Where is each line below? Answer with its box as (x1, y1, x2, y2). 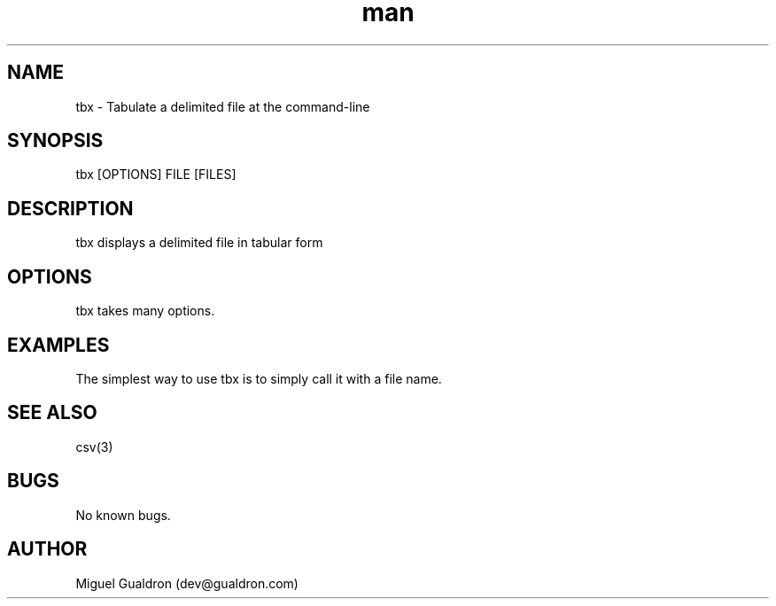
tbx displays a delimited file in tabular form (75, 235, 323, 251)
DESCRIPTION (7, 197, 134, 220)
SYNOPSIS (7, 129, 104, 152)
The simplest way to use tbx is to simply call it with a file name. (75, 370, 442, 386)
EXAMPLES (7, 333, 110, 356)
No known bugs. (75, 507, 171, 523)
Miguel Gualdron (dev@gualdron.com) (75, 575, 299, 591)
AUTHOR (7, 538, 88, 561)
